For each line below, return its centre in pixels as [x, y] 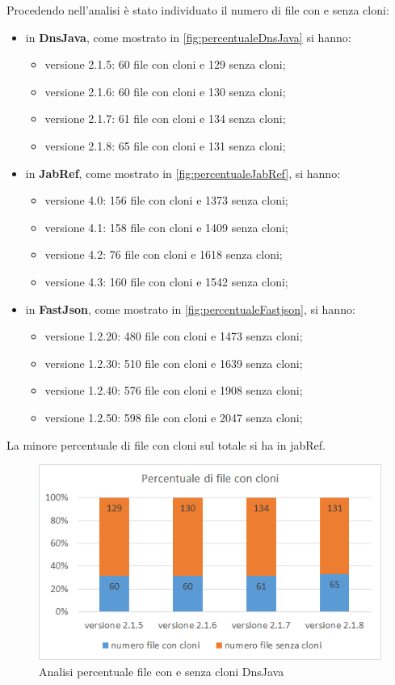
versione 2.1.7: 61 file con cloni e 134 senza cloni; [165, 118]
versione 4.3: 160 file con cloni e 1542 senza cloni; [166, 281]
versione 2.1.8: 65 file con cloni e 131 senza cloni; [165, 145]
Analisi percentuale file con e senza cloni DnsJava [162, 671]
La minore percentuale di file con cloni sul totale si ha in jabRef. [166, 444]
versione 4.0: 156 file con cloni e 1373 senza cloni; [166, 200]
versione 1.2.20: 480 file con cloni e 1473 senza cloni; [174, 336]
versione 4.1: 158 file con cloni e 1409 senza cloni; [166, 227]
